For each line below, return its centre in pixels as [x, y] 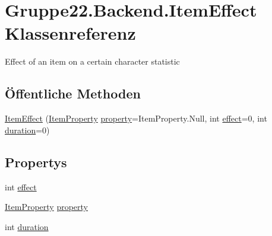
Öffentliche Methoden [73, 93]
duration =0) [27, 130]
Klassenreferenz [70, 33]
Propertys [36, 162]
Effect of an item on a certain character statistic [92, 61]
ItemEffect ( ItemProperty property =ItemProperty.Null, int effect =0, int [136, 118]
